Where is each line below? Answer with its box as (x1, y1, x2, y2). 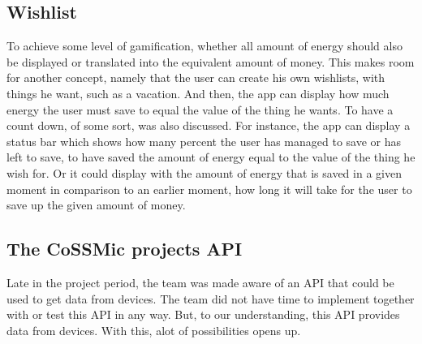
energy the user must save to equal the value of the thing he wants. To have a (6, 101, 394, 118)
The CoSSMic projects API (6, 236, 243, 261)
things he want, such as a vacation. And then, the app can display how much (6, 84, 390, 101)
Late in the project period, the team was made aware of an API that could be (6, 273, 394, 290)
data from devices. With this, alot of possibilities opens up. (6, 321, 301, 338)
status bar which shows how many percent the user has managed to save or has (6, 132, 402, 149)
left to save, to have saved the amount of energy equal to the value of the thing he (6, 148, 416, 166)
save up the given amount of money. (6, 196, 186, 213)
